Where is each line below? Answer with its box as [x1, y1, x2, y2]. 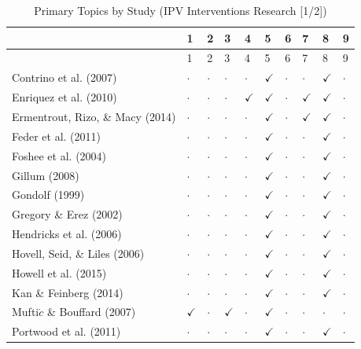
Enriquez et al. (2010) [12, 89, 117, 105]
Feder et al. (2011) [12, 127, 101, 144]
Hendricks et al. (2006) [12, 226, 122, 242]
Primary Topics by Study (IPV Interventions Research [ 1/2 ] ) [34, 2, 327, 18]
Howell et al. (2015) [12, 264, 107, 281]
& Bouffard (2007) [46, 303, 136, 320]
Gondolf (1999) [12, 186, 85, 203]
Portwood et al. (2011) [12, 323, 121, 340]
